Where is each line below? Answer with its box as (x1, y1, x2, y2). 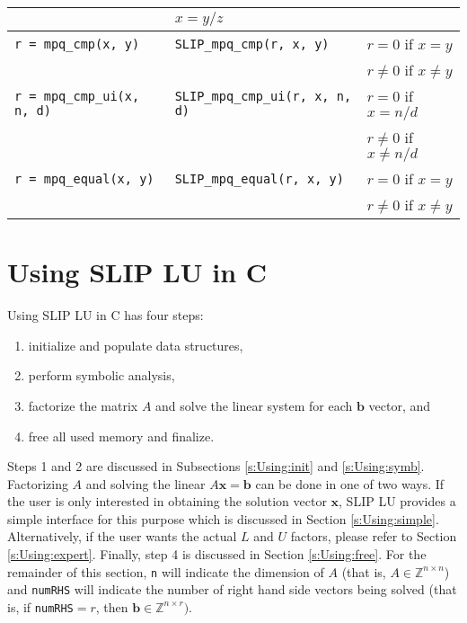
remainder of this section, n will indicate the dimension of (7, 562, 324, 581)
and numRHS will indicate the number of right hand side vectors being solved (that (7, 580, 457, 599)
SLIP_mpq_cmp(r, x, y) (174, 36, 330, 51)
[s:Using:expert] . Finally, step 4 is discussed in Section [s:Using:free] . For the (7, 545, 427, 564)
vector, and (368, 396, 431, 414)
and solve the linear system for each (155, 396, 353, 414)
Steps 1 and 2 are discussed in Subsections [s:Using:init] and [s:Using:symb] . (7, 457, 425, 476)
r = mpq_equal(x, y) (14, 171, 154, 186)
